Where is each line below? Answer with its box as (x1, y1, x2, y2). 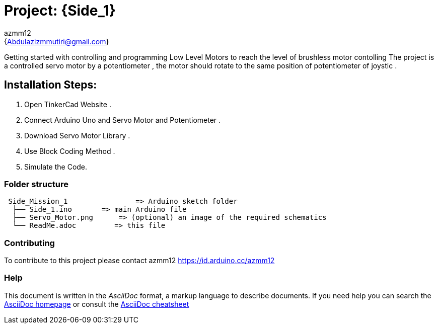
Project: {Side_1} (4, 2, 116, 19)
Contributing (4, 237, 55, 248)
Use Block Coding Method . (24, 146, 115, 155)
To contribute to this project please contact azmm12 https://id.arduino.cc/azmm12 (4, 256, 275, 265)
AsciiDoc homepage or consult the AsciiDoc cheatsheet (4, 299, 189, 308)
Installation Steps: (4, 78, 97, 92)
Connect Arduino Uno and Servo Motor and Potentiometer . (24, 115, 221, 124)
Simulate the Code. (24, 162, 88, 171)
